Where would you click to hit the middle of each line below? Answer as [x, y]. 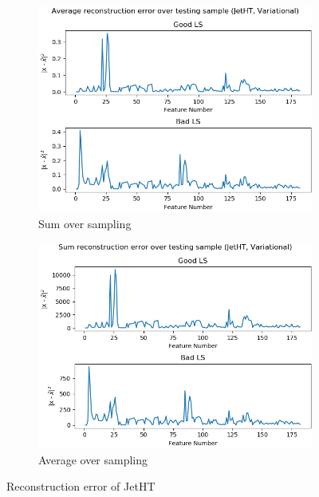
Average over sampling [93, 459]
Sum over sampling [85, 223]
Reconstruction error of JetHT [81, 486]
